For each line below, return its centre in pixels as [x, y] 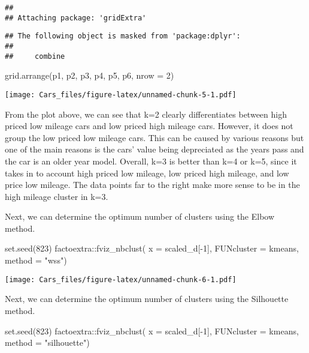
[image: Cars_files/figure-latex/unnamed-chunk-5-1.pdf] [121, 95]
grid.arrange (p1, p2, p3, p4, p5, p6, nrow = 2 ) [90, 75]
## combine [35, 56]
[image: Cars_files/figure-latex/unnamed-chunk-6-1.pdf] [121, 279]
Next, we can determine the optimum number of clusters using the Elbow [140, 216]
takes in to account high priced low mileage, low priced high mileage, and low [147, 173]
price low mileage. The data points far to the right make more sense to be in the [152, 185]
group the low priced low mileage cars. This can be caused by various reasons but [154, 137]
